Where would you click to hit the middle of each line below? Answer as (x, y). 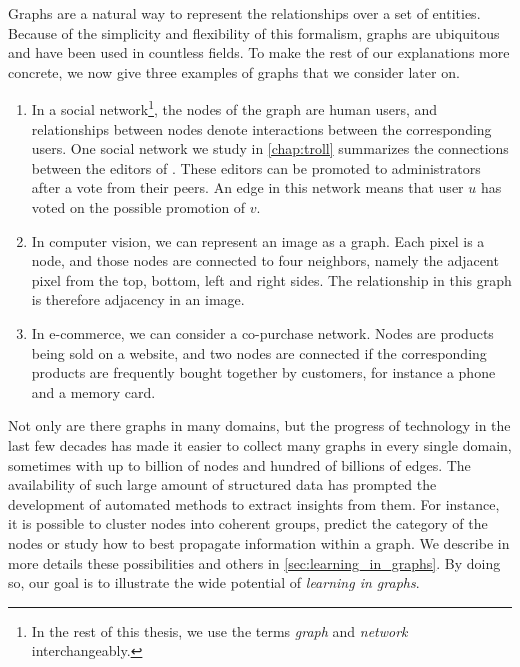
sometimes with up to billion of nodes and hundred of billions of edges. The (239, 464)
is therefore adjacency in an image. (138, 299)
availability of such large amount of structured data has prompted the (222, 484)
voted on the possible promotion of (138, 207)
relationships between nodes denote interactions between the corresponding (261, 128)
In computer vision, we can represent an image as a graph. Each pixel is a (258, 240)
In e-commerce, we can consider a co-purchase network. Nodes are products (262, 332)
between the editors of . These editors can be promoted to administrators (256, 167)
